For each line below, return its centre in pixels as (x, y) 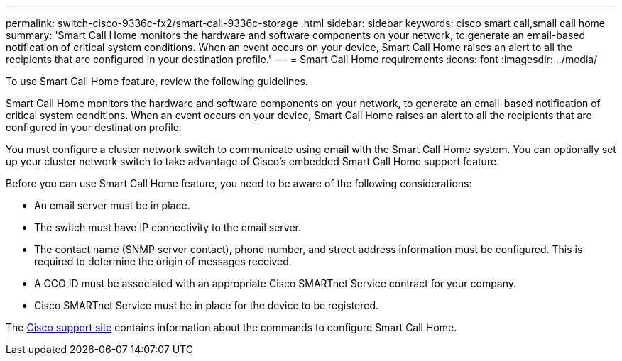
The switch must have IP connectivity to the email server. (168, 227)
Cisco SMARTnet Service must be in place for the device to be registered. (207, 305)
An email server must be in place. (112, 205)
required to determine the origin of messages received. (163, 261)
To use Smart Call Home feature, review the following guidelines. (157, 81)
